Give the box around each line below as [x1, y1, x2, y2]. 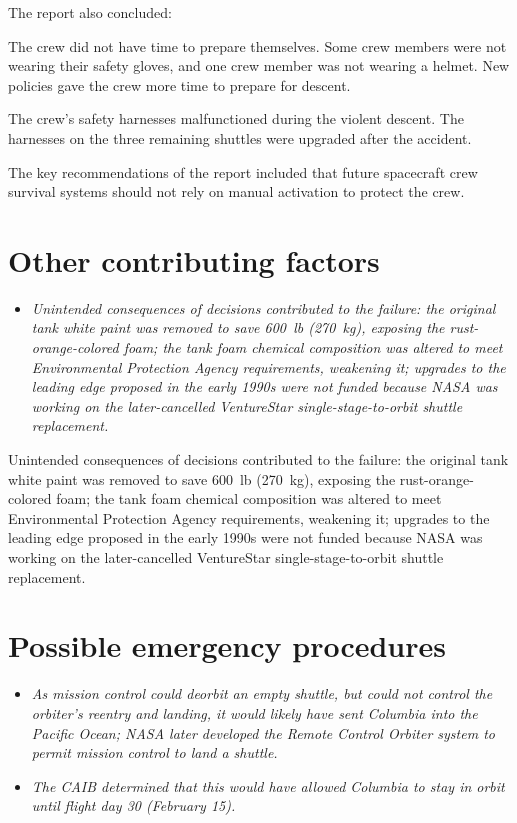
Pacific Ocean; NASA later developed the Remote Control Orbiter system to [31, 722, 495, 743]
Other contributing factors [8, 239, 380, 280]
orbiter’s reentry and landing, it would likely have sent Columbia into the [31, 702, 478, 723]
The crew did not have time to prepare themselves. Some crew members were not [8, 35, 507, 56]
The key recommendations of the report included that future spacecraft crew [8, 161, 478, 182]
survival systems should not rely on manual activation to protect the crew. [8, 181, 465, 202]
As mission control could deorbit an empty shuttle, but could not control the [31, 683, 493, 704]
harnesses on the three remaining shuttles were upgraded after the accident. [8, 127, 472, 148]
